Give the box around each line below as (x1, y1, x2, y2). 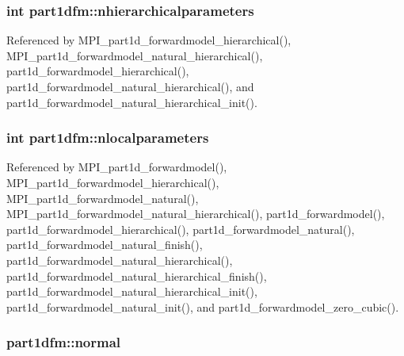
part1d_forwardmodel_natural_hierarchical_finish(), (6, 267, 267, 284)
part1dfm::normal (6, 332, 121, 352)
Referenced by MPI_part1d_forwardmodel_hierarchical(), (6, 32, 292, 48)
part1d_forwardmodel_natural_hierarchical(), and (6, 78, 254, 94)
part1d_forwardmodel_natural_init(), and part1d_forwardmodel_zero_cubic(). (6, 298, 399, 315)
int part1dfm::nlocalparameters (6, 128, 209, 147)
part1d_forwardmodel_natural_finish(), (6, 236, 203, 253)
